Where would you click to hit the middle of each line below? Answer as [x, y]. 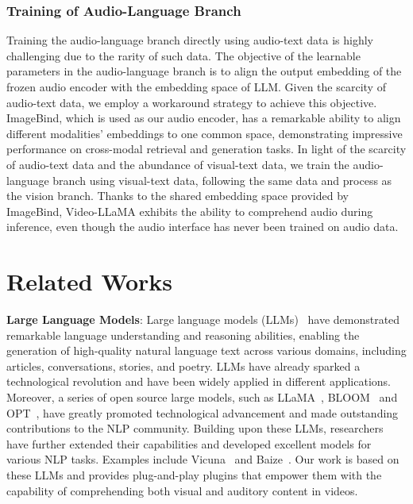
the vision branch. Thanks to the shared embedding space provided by [178, 196]
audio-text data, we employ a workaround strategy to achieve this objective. [192, 102]
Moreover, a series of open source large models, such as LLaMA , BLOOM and [202, 397]
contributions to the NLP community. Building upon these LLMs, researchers [195, 428]
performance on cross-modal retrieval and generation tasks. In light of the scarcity [206, 149]
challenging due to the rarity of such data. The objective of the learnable [183, 55]
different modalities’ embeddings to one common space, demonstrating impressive [205, 133]
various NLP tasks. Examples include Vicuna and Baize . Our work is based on [203, 459]
